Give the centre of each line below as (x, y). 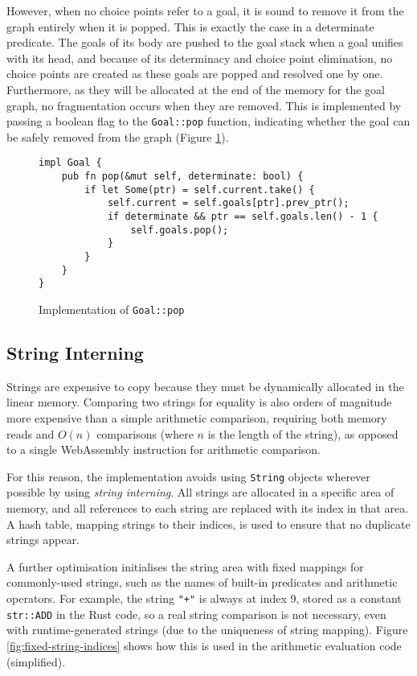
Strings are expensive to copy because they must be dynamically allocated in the (205, 386)
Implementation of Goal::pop (112, 309)
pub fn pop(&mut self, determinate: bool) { (182, 177)
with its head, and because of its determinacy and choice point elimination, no (200, 58)
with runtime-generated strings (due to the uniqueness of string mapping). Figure (207, 630)
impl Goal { (70, 163)
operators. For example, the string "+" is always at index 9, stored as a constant (204, 598)
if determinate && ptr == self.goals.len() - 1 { (243, 217)
